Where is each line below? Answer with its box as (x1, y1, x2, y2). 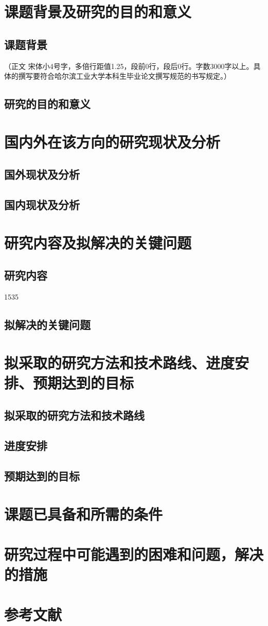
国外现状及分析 (4, 166, 80, 182)
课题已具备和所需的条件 (4, 503, 163, 524)
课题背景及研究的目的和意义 (4, 1, 192, 22)
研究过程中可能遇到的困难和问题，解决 (4, 543, 264, 564)
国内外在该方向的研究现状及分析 (4, 131, 221, 152)
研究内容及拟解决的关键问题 (4, 232, 192, 253)
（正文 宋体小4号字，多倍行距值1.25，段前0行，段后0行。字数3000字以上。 (4, 60, 254, 71)
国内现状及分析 (4, 197, 80, 213)
